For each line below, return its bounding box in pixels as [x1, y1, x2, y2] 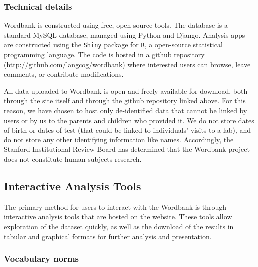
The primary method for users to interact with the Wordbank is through [4, 201, 227, 212]
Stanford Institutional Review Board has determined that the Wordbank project [4, 144, 250, 154]
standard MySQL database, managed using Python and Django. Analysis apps [4, 29, 245, 40]
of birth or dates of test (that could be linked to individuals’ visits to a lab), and [4, 125, 251, 135]
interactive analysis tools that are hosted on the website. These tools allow [4, 211, 232, 222]
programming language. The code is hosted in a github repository [4, 49, 205, 60]
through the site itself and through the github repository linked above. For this [4, 95, 246, 106]
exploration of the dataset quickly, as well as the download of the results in [4, 221, 234, 231]
